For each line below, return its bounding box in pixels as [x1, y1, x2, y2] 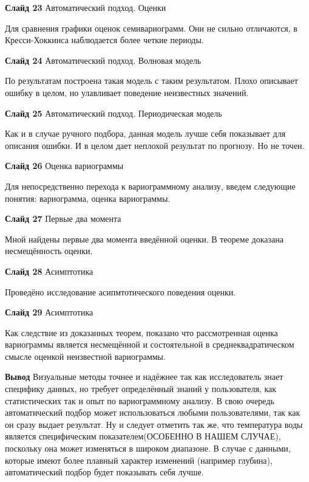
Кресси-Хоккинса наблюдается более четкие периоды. [5, 33, 204, 46]
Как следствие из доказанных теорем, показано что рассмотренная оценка [5, 326, 278, 339]
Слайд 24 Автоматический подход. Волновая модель [5, 53, 202, 66]
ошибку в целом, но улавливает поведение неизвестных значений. [5, 86, 249, 98]
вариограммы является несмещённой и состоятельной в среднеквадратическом [5, 338, 294, 351]
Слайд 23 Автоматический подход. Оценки [5, 1, 166, 13]
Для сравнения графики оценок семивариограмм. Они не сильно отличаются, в [5, 21, 297, 34]
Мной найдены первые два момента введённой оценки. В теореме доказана [5, 232, 284, 245]
